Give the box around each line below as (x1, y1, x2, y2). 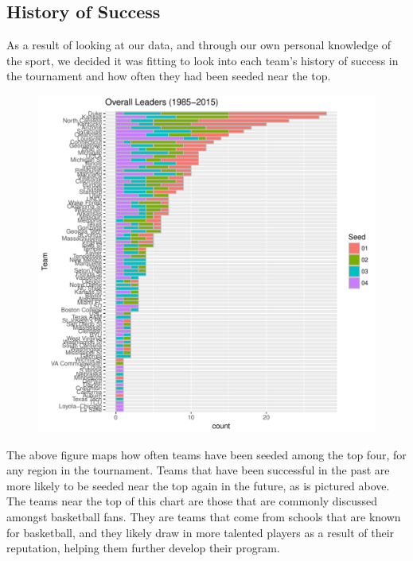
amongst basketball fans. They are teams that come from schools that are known (6, 508, 401, 524)
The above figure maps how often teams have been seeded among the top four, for (6, 446, 407, 462)
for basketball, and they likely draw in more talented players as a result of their (6, 524, 395, 540)
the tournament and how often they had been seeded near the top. (6, 68, 331, 84)
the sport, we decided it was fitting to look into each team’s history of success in (6, 52, 399, 68)
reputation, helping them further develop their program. (6, 540, 280, 556)
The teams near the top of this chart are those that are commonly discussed (6, 493, 378, 509)
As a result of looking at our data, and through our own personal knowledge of (6, 37, 392, 53)
